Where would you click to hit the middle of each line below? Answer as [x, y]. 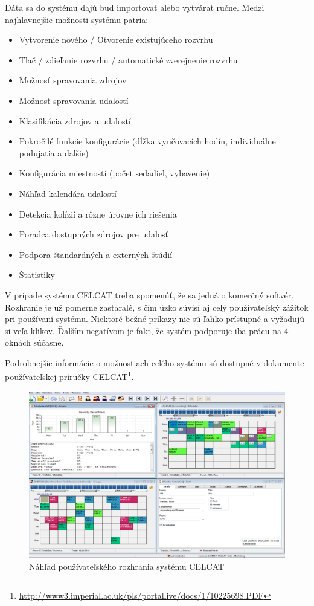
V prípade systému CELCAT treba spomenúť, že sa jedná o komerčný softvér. [149, 295]
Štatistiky [37, 275]
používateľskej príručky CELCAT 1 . [69, 376]
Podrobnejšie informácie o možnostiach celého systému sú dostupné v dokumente [155, 362]
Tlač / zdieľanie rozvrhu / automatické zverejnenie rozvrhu [128, 60]
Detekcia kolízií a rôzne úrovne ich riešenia [98, 214]
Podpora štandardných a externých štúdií [96, 254]
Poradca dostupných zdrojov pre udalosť [94, 234]
